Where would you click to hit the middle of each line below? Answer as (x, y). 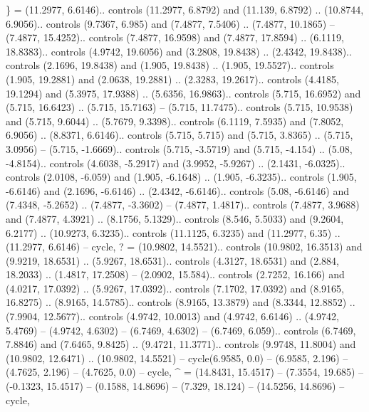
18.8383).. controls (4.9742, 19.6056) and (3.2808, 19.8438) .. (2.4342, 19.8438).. (179, 51)
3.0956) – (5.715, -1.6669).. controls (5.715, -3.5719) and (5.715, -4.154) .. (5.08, (179, 148)
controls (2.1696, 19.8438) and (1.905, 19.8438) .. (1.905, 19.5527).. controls (170, 65)
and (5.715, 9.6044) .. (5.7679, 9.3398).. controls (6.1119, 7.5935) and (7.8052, (175, 121)
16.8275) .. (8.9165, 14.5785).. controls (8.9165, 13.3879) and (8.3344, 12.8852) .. (181, 302)
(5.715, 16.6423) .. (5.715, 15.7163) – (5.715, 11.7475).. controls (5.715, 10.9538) (180, 107)
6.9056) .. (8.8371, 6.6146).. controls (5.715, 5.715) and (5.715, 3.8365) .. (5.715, (180, 135)
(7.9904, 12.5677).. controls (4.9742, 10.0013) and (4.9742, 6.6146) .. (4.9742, (172, 316)
